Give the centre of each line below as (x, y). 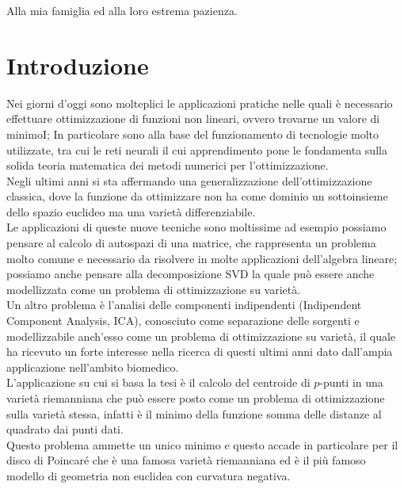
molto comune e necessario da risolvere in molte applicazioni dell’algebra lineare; (202, 258)
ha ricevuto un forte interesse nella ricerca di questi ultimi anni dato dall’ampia (200, 351)
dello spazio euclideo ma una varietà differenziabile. (131, 211)
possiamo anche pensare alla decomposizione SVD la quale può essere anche (191, 274)
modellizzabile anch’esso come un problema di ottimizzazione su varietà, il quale (201, 336)
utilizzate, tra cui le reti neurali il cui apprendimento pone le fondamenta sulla (197, 149)
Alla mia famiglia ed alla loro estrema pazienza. (122, 10)
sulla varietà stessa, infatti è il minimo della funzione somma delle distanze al (194, 413)
